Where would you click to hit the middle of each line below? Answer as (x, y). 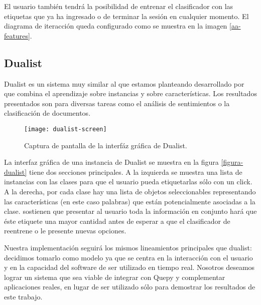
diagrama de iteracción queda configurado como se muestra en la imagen (116, 26)
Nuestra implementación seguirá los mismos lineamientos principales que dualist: (128, 247)
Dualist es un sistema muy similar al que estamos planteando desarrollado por (124, 83)
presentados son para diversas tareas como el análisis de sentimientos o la (117, 103)
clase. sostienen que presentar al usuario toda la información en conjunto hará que (130, 211)
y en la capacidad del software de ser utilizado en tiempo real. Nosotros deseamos (129, 267)
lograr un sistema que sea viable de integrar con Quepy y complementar (115, 277)
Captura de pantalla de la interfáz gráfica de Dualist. (106, 145)
